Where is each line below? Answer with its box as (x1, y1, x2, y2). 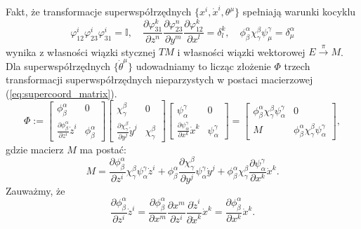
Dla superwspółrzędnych (6, 58, 111, 73)
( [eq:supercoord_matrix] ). (6, 85, 117, 100)
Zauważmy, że (6, 183, 65, 197)
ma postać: (79, 141, 126, 156)
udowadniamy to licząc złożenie (136, 58, 271, 73)
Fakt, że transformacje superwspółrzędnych (6, 4, 192, 18)
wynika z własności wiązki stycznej (6, 44, 156, 59)
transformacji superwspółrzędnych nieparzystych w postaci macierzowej (6, 72, 313, 87)
